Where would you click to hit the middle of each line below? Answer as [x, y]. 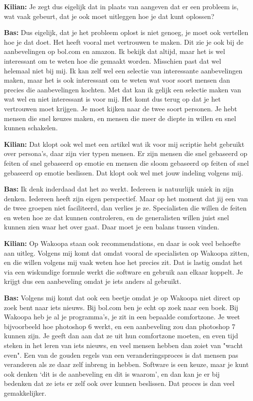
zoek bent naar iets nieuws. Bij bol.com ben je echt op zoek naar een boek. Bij [121, 307]
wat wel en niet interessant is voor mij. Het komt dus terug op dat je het [112, 99]
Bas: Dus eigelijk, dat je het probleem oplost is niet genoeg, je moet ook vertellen [126, 32]
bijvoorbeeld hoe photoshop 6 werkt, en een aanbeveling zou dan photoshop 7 [120, 326]
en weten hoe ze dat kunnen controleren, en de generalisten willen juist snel [117, 217]
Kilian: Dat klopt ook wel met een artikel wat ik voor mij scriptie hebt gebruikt [124, 144]
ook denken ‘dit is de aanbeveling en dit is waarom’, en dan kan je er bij [112, 374]
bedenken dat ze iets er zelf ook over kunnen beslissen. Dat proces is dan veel [119, 383]
